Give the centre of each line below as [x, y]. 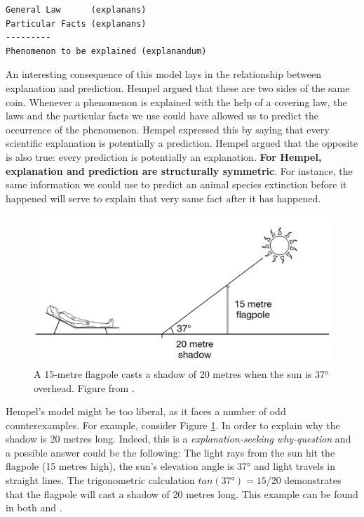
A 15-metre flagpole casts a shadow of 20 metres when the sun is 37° [181, 373]
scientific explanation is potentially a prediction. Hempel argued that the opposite [182, 143]
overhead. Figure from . [84, 387]
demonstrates [313, 480]
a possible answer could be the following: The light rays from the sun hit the [170, 452]
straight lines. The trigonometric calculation [100, 480]
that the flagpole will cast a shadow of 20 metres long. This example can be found [182, 493]
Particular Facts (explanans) [76, 24]
